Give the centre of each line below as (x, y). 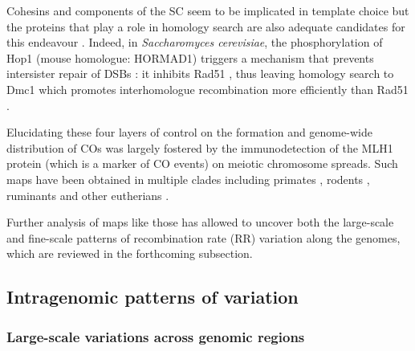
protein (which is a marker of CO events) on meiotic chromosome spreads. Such (202, 163)
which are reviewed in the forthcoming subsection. (130, 253)
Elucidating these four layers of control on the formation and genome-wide (189, 132)
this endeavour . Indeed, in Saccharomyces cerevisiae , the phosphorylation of (195, 42)
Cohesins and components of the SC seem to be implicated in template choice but (208, 10)
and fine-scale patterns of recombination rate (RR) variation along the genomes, (203, 237)
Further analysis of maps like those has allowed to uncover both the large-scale (200, 222)
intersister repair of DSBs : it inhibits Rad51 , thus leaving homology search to (200, 73)
